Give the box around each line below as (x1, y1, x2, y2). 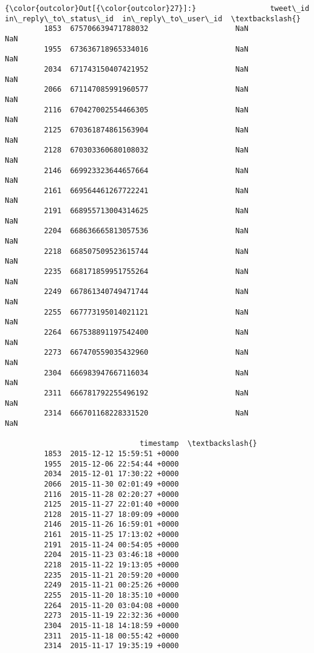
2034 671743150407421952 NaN (44, 64, 248, 74)
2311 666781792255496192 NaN (44, 388, 248, 397)
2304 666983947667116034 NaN (44, 368, 248, 377)
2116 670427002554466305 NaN (44, 105, 248, 114)
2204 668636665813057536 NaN (44, 227, 248, 236)
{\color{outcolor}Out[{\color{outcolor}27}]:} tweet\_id (5, 4, 310, 13)
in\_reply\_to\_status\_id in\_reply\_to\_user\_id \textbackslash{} (5, 14, 301, 23)
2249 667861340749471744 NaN (44, 287, 248, 296)
